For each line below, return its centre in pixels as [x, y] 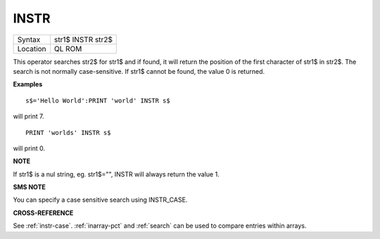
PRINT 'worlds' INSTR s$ [68, 133]
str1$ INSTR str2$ [83, 39]
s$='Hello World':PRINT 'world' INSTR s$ [98, 101]
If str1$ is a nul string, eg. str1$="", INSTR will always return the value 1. [116, 174]
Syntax [29, 39]
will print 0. [29, 148]
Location [32, 49]
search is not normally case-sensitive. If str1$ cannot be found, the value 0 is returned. [139, 71]
